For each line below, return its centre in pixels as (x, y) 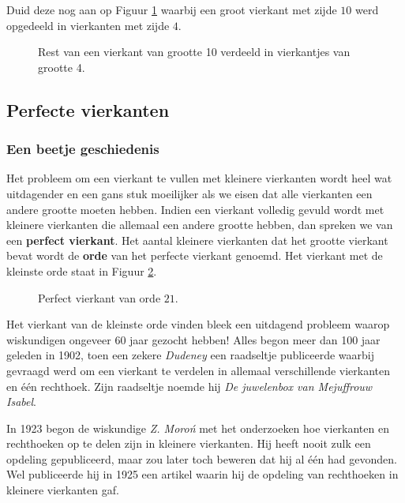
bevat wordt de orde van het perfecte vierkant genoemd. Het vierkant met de (195, 255)
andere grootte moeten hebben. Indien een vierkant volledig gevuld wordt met (195, 209)
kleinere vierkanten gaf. (63, 490)
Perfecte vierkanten (88, 109)
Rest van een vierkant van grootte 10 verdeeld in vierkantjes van (194, 52)
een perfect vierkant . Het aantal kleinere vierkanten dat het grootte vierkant (197, 240)
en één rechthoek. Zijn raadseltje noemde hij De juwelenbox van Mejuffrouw (189, 386)
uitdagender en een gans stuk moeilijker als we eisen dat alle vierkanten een (189, 193)
